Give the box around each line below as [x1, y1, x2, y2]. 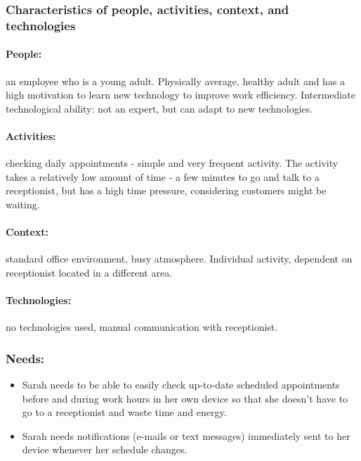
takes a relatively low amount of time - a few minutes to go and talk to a [6, 169, 320, 184]
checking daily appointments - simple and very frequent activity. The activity [6, 156, 339, 170]
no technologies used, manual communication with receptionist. [6, 320, 278, 334]
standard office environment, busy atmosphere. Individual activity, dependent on [6, 251, 353, 266]
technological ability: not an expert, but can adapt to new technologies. [6, 101, 313, 115]
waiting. [6, 196, 40, 211]
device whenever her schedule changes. [22, 442, 188, 457]
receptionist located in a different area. [6, 265, 173, 279]
